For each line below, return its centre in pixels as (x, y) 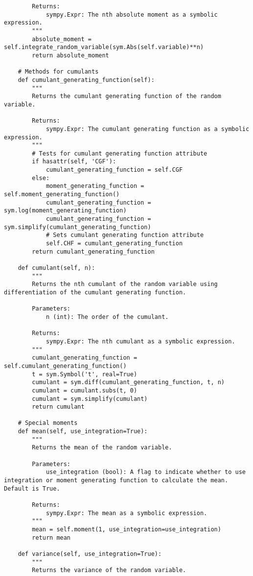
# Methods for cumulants (58, 72)
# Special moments (48, 423)
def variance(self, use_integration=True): (90, 554)
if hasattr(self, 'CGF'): (74, 162)
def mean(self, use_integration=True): (83, 432)
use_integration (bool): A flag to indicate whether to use (146, 472)
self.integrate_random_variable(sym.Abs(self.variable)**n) (104, 47)
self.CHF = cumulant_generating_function (114, 244)
